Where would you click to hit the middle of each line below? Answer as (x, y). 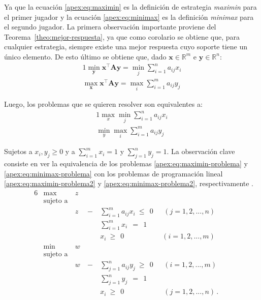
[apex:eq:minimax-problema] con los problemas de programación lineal (113, 173)
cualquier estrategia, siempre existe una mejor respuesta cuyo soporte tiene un (126, 47)
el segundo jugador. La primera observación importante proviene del (110, 27)
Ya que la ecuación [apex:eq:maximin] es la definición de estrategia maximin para (130, 7)
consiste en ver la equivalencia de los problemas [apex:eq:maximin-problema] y (126, 163)
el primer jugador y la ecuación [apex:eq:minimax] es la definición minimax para (129, 17)
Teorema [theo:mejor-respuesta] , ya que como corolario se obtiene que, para (122, 36)
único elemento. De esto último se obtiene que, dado (85, 56)
